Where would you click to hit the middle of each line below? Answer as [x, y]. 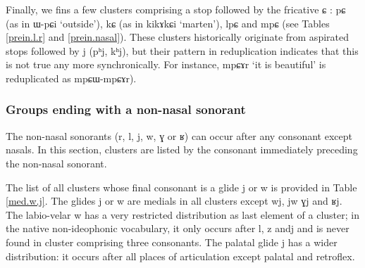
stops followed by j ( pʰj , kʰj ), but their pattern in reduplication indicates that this [182, 50]
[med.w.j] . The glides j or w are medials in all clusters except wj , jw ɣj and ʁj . [174, 201]
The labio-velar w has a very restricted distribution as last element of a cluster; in [182, 214]
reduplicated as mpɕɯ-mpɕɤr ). [71, 78]
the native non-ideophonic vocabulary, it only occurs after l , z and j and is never [178, 228]
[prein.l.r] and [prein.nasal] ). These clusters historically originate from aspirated [177, 37]
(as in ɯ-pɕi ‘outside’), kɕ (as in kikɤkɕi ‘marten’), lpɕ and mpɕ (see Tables [168, 23]
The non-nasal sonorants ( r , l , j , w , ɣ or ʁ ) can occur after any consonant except [179, 135]
